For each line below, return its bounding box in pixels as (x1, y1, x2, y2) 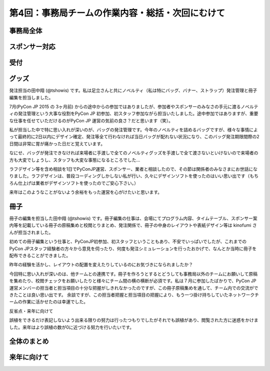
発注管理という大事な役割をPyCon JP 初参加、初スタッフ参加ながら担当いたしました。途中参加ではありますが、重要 (17, 110, 258, 117)
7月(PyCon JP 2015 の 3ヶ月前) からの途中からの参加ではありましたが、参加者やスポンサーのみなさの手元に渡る (9, 103, 241, 109)
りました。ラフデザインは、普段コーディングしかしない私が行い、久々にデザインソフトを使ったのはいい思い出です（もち (9, 173, 259, 179)
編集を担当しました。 (9, 94, 53, 100)
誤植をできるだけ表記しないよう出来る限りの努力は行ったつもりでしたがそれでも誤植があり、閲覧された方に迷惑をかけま (9, 317, 258, 323)
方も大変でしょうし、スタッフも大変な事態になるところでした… (9, 157, 140, 163)
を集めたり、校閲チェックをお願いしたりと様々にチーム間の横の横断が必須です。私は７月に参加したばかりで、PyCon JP (9, 278, 256, 284)
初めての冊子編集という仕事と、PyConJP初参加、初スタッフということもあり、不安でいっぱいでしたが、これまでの (9, 239, 247, 245)
